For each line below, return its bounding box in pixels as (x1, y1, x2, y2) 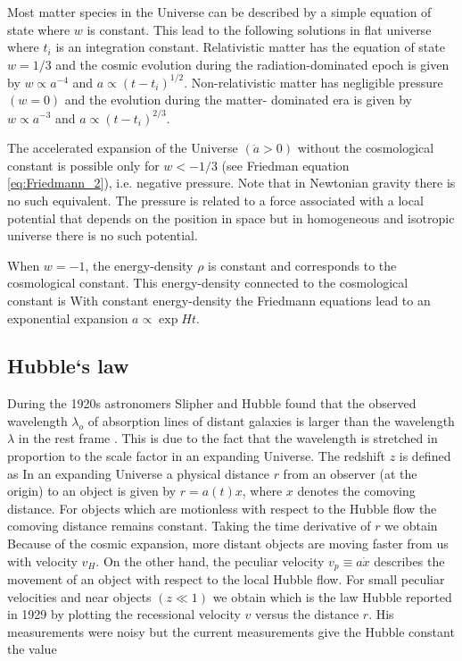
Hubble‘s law (7, 352, 129, 380)
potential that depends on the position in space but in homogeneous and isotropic (7, 208, 455, 227)
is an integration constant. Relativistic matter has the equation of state (55, 38, 445, 56)
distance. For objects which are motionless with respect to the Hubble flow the (7, 498, 437, 517)
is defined (399, 447, 451, 465)
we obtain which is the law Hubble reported (212, 587, 452, 606)
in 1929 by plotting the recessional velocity (7, 605, 241, 623)
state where (7, 20, 70, 38)
